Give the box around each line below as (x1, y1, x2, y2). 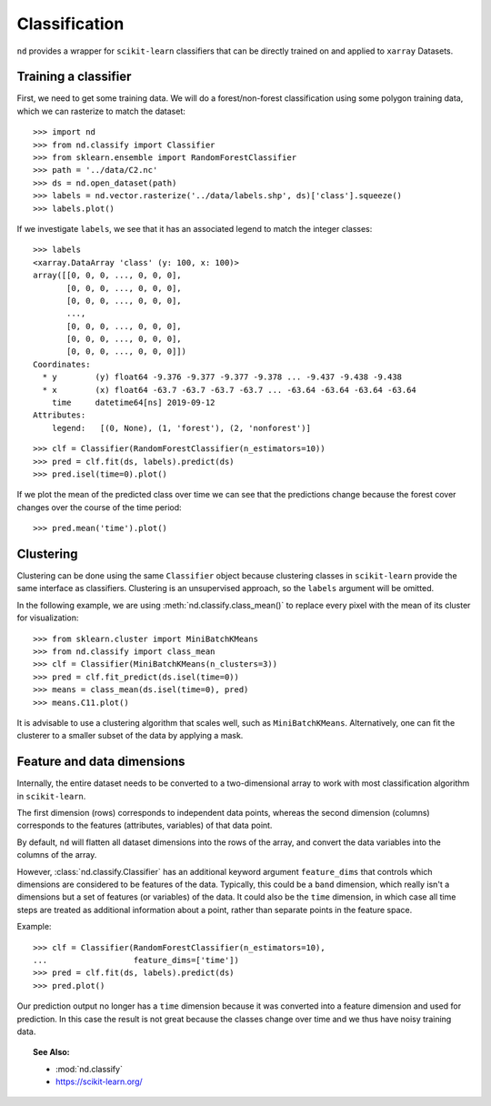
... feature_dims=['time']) (33, 955, 240, 965)
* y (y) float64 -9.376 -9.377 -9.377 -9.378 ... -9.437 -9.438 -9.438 (42, 372, 403, 382)
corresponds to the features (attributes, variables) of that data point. (16, 819, 273, 831)
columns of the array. (16, 850, 97, 860)
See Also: (33, 1047, 70, 1058)
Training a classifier (16, 69, 132, 85)
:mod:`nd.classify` (55, 1063, 123, 1074)
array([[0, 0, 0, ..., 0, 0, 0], (33, 270, 182, 281)
